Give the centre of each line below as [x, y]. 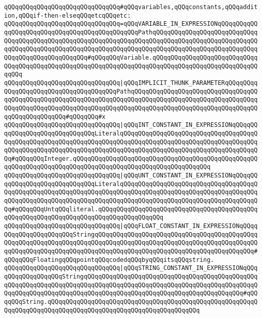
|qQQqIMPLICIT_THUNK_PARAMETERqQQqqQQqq [189, 83]
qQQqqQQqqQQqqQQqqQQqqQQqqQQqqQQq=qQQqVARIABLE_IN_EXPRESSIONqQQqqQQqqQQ [131, 24]
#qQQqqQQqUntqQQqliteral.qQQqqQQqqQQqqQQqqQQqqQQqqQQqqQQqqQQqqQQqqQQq [135, 209]
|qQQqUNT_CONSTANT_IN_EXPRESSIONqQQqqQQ [189, 176]
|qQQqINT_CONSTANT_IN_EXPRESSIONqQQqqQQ [189, 125]
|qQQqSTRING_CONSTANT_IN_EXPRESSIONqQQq [189, 268]
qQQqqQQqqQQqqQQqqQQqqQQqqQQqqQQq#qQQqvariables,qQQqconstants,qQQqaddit [131, 7]
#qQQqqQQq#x [85, 117]
